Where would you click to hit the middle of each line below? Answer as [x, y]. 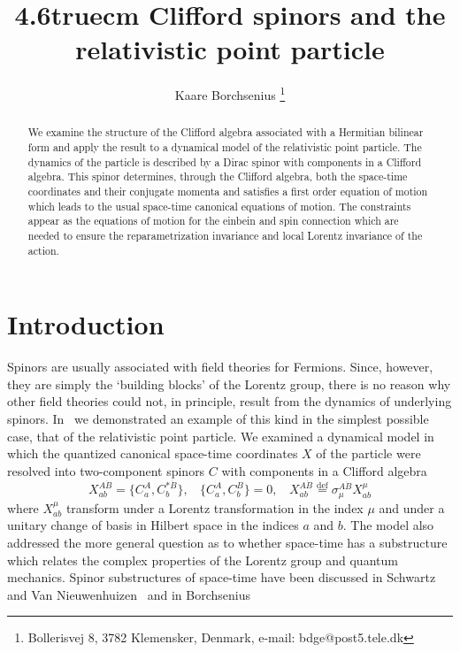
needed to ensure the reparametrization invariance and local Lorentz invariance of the [225, 235]
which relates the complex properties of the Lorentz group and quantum [203, 560]
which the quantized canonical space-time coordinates [153, 453]
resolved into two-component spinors [106, 470]
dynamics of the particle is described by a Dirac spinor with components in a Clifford [225, 161]
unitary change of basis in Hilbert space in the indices [153, 525]
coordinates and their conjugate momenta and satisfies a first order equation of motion [228, 191]
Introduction [86, 324]
